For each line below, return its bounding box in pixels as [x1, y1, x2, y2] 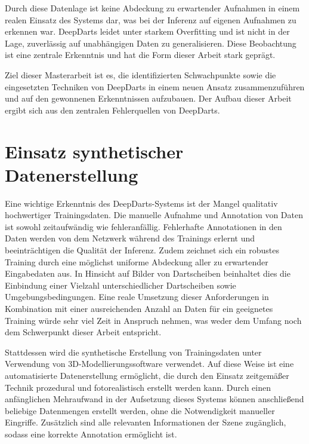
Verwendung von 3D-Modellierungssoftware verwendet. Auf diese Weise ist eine [5, 357, 294, 370]
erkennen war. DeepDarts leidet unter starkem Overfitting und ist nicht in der [5, 25, 290, 38]
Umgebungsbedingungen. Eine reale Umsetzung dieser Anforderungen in [5, 290, 269, 303]
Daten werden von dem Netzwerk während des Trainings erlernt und [5, 232, 255, 244]
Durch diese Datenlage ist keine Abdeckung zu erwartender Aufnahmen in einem [5, 2, 300, 14]
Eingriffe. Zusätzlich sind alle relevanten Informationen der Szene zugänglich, [5, 416, 286, 428]
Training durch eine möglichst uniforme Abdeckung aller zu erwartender [5, 255, 268, 268]
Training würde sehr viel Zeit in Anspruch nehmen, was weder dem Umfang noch [5, 314, 302, 326]
